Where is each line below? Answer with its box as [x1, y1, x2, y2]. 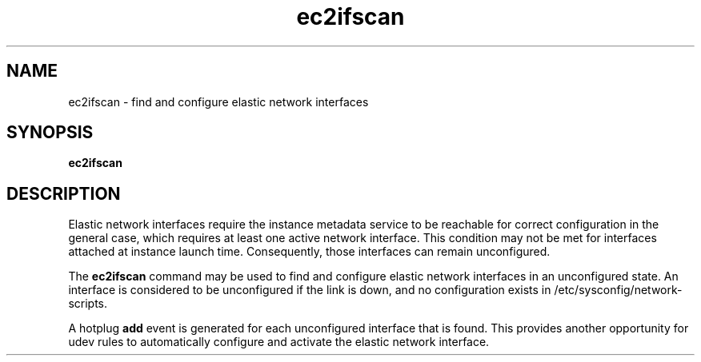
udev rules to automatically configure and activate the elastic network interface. [68, 335, 490, 349]
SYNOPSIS [6, 122, 94, 143]
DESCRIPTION [6, 183, 121, 204]
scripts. [68, 296, 108, 311]
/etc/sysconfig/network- [554, 283, 683, 297]
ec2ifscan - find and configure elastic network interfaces [68, 94, 369, 109]
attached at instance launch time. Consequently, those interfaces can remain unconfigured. [68, 245, 551, 259]
